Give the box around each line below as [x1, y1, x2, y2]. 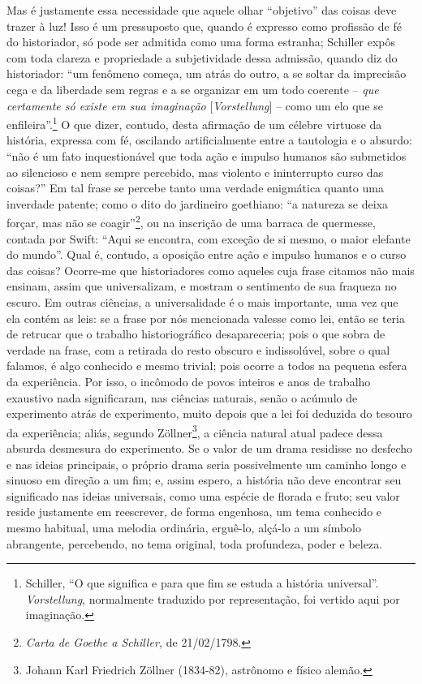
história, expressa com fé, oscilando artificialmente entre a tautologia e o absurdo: [6, 131, 412, 148]
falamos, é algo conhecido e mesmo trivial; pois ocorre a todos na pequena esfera [6, 357, 407, 374]
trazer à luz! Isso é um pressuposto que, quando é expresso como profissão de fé [6, 17, 402, 34]
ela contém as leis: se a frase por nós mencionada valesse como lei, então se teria [6, 309, 405, 326]
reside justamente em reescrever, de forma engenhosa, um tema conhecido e [6, 503, 382, 520]
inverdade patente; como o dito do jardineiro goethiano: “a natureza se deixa [6, 195, 389, 212]
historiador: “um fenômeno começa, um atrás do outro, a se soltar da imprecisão [6, 65, 407, 82]
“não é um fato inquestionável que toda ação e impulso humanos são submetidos [6, 148, 407, 164]
